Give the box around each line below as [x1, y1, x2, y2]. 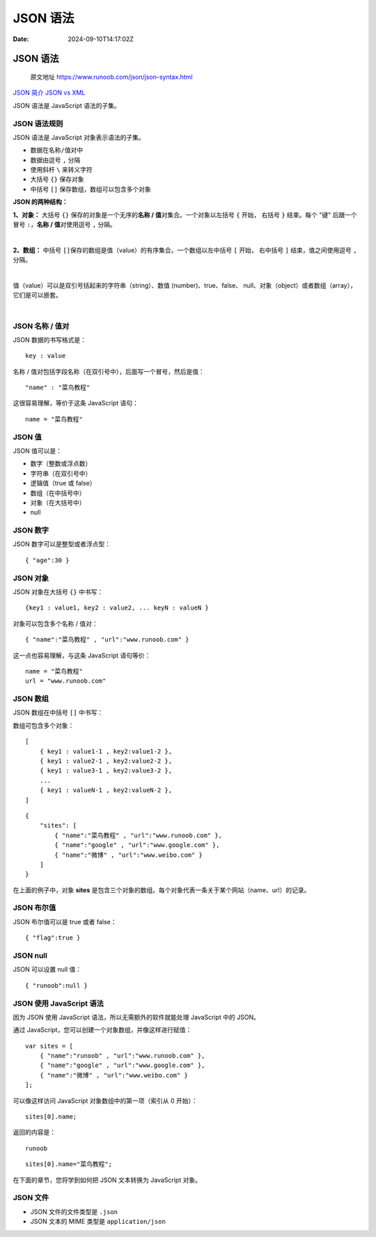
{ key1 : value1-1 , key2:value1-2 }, [39, 747, 173, 755]
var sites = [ [25, 1042, 73, 1050]
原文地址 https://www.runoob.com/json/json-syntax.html [30, 72, 193, 81]
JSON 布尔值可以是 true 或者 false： [13, 917, 118, 926]
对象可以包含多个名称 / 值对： [13, 619, 98, 628]
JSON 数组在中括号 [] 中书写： [13, 708, 104, 717]
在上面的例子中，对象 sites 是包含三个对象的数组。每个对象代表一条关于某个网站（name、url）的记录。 [13, 885, 311, 894]
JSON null [13, 951, 48, 960]
